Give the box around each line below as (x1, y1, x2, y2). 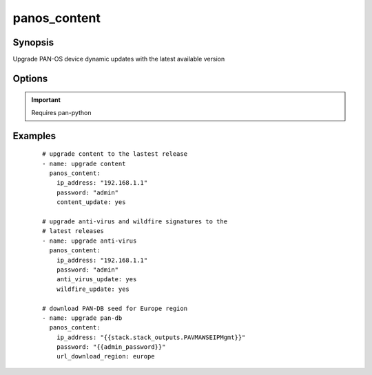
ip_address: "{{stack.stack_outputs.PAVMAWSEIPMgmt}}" (56, 333, 246, 341)
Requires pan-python (31, 108, 92, 116)
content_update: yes (56, 199, 126, 206)
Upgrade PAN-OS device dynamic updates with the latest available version (12, 55, 225, 63)
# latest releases (42, 227, 105, 235)
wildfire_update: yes (56, 285, 130, 293)
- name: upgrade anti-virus (42, 236, 137, 245)
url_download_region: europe (56, 352, 155, 361)
